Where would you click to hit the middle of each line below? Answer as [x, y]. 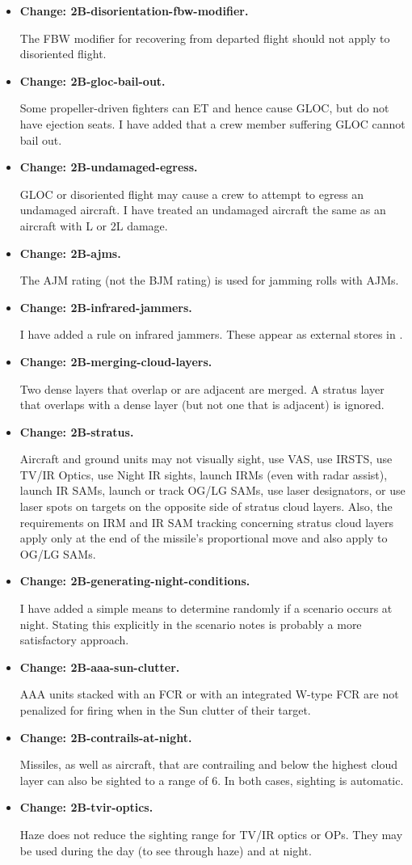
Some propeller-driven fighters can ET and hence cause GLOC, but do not [204, 108]
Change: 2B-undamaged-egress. [109, 167]
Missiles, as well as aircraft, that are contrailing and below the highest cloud [209, 764]
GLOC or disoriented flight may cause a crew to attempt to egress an [192, 194]
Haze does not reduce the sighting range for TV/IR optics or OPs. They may [211, 834]
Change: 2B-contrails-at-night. [106, 737]
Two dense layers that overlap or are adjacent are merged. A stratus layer [202, 388]
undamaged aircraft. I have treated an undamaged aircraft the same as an [203, 210]
